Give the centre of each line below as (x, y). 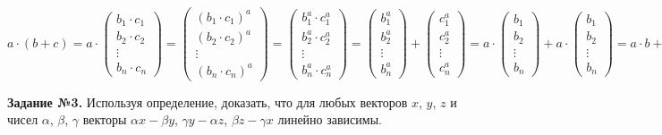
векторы (105, 119)
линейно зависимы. (330, 119)
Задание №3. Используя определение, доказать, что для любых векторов (208, 101)
